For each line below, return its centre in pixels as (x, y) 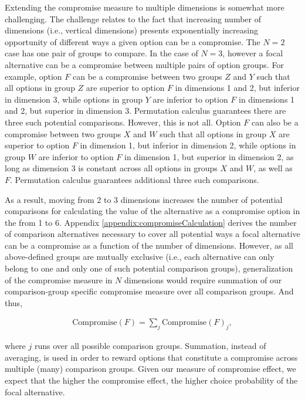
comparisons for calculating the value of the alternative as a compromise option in (152, 211)
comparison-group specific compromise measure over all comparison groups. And (149, 291)
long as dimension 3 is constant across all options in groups (111, 168)
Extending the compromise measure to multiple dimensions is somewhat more (145, 7)
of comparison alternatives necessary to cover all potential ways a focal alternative (152, 234)
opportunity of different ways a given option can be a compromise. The (133, 41)
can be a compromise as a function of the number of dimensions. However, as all (149, 245)
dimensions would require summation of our (203, 279)
